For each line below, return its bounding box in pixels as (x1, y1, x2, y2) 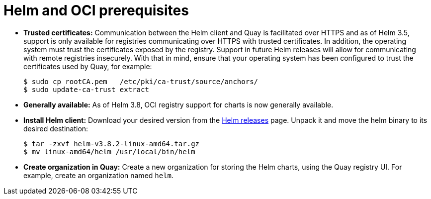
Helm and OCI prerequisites (3, 2, 189, 19)
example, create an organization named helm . (23, 171, 174, 180)
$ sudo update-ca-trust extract (23, 85, 149, 94)
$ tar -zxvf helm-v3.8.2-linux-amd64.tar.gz (23, 139, 200, 148)
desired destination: (23, 124, 88, 133)
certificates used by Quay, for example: (23, 62, 152, 71)
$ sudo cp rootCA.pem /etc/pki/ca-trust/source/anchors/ (23, 77, 259, 86)
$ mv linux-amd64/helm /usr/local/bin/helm (23, 147, 195, 156)
